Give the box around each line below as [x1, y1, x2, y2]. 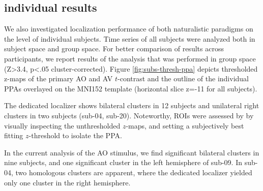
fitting [4, 130, 23, 141]
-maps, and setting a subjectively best [126, 120, 244, 131]
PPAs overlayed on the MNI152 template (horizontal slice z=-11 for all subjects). [4, 83, 257, 93]
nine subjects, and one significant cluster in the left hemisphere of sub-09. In [4, 157, 242, 168]
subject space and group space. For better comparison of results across [4, 43, 224, 54]
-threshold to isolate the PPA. [28, 130, 122, 141]
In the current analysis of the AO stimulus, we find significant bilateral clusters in [4, 147, 259, 157]
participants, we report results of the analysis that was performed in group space [4, 53, 256, 63]
